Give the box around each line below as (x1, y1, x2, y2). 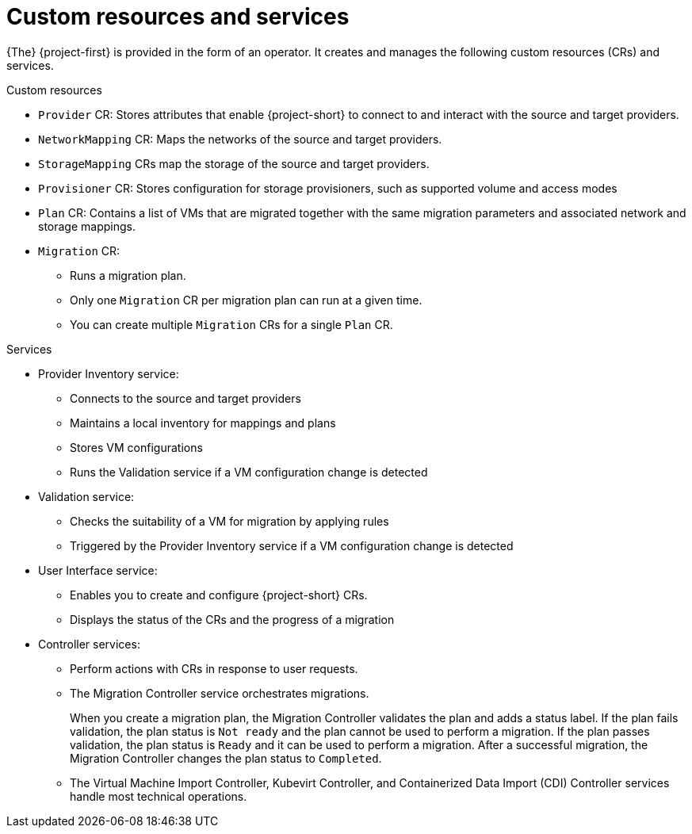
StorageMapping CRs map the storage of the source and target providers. (38, 156, 430, 170)
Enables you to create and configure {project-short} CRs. (70, 587, 368, 602)
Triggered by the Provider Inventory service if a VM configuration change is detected (70, 538, 514, 553)
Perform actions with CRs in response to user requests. (70, 661, 358, 675)
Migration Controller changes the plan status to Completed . (70, 751, 382, 765)
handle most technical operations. (70, 789, 247, 803)
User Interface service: (38, 563, 158, 577)
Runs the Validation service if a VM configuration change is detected (70, 465, 428, 479)
